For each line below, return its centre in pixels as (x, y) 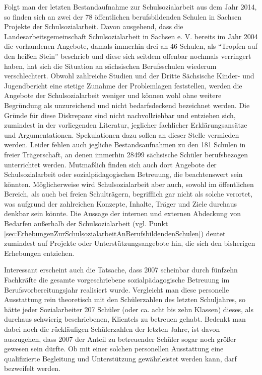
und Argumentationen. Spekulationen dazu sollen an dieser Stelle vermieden (122, 134)
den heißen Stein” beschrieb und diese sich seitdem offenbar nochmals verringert (128, 56)
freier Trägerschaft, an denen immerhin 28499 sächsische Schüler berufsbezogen (126, 154)
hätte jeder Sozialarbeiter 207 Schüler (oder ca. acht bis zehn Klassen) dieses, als (129, 309)
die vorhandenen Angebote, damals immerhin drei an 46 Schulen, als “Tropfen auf (131, 46)
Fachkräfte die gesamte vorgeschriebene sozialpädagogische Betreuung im (117, 280)
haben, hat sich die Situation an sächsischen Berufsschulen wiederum (110, 66)
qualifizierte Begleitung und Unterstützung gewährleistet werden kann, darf (120, 358)
